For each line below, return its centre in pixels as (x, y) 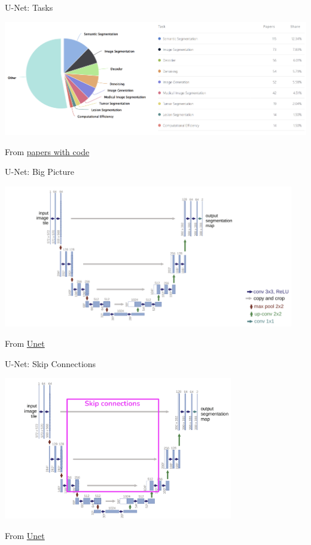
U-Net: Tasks (29, 7)
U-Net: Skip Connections (51, 363)
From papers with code (47, 151)
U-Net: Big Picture (39, 172)
